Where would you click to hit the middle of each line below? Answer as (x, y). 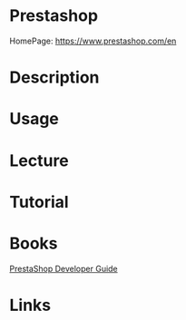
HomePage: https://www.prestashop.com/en (93, 41)
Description (54, 78)
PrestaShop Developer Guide (64, 268)
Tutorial (39, 202)
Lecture (39, 160)
